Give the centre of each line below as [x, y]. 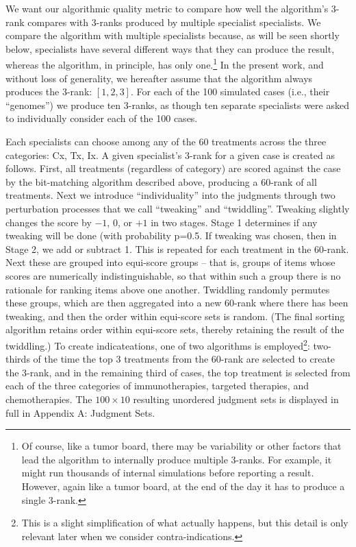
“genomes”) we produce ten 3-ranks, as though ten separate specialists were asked [177, 105]
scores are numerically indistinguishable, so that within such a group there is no [173, 275]
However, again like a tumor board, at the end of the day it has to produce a [183, 486]
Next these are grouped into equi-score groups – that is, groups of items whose [170, 262]
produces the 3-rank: [49, 92]
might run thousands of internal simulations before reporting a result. [168, 473]
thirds [18, 359]
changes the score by [49, 222]
